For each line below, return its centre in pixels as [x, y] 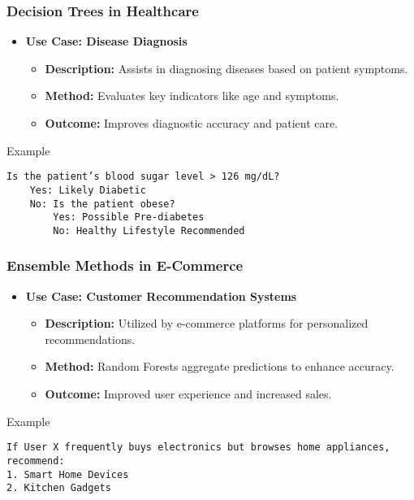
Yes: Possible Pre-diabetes [129, 217]
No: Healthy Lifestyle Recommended [149, 230]
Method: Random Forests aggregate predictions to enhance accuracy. [220, 366]
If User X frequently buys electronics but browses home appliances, [198, 448]
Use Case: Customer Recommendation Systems [161, 296]
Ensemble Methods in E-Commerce [125, 265]
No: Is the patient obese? [102, 204]
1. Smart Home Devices [68, 474]
